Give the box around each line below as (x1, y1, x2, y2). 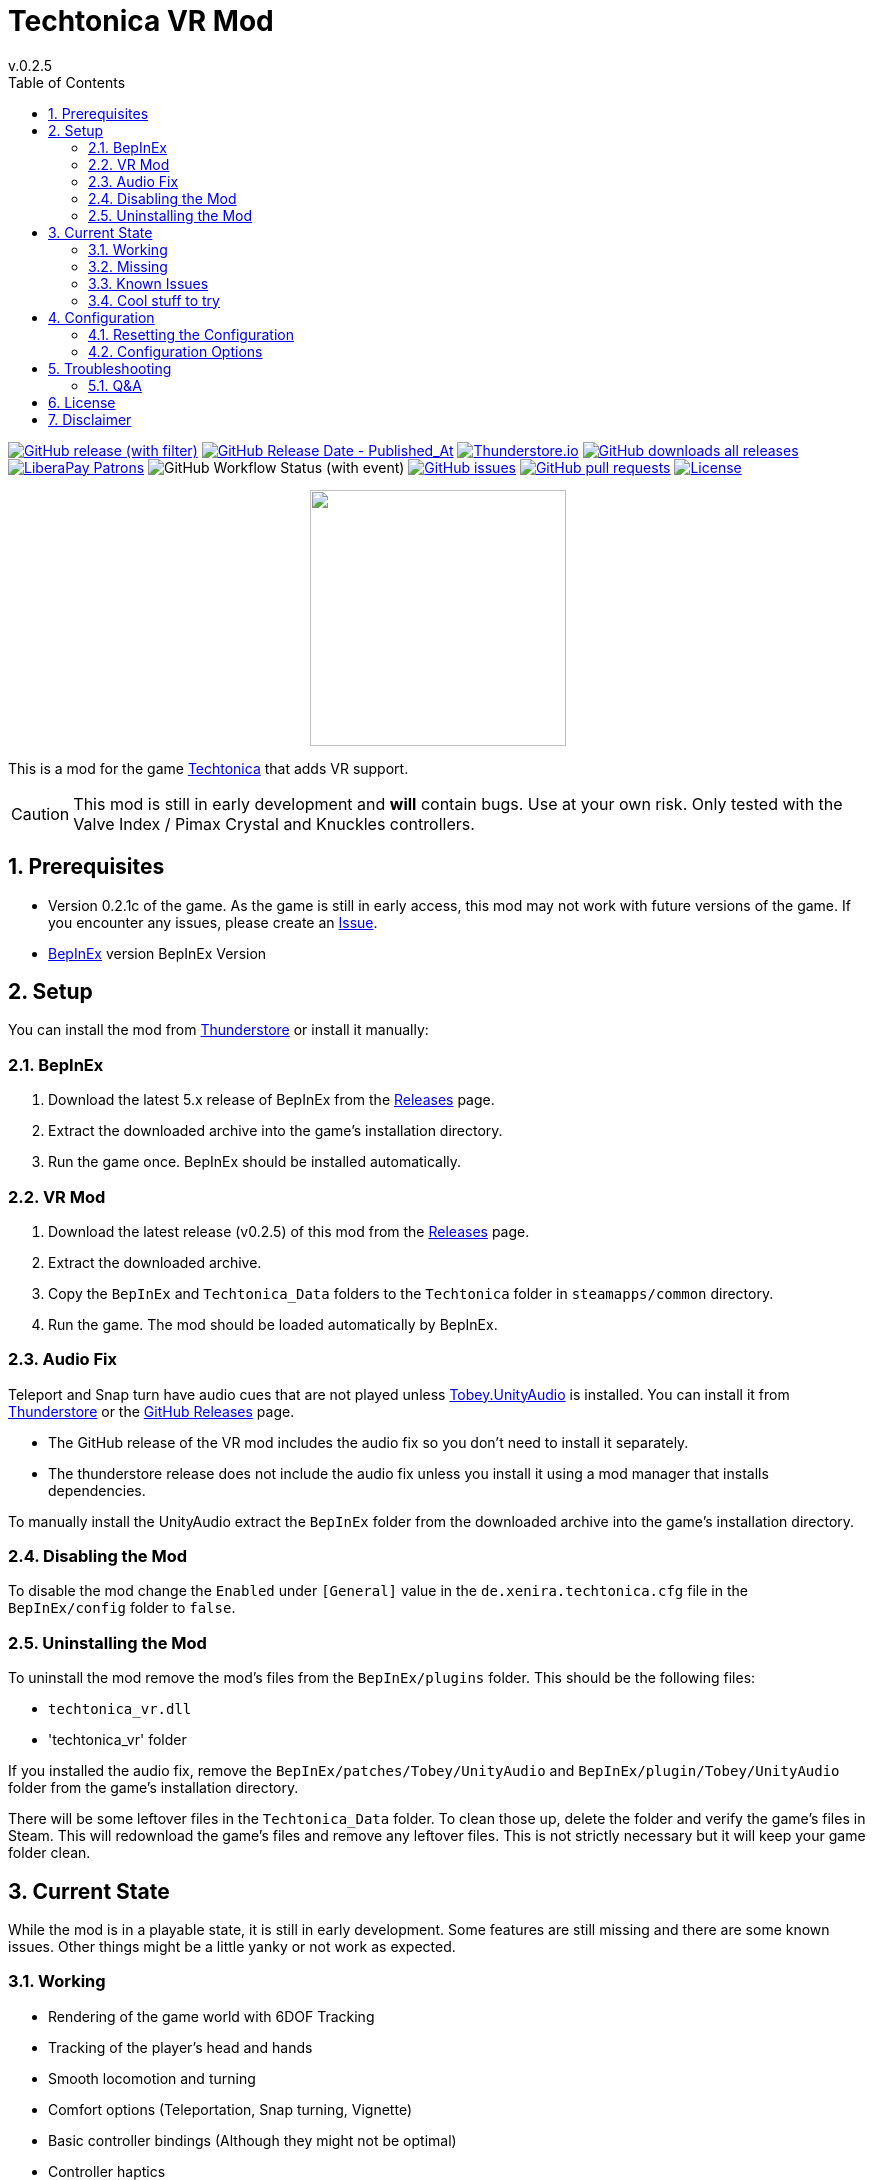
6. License (48, 393, 116, 411)
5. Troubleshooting (48, 359, 172, 377)
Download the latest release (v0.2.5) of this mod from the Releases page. (48, 1222, 530, 1240)
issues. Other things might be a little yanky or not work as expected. (8, 1938, 456, 1956)
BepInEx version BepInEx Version (48, 944, 267, 962)
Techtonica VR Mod (8, 4, 274, 38)
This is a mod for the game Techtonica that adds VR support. (8, 759, 409, 777)
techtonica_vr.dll (48, 1701, 192, 1718)
